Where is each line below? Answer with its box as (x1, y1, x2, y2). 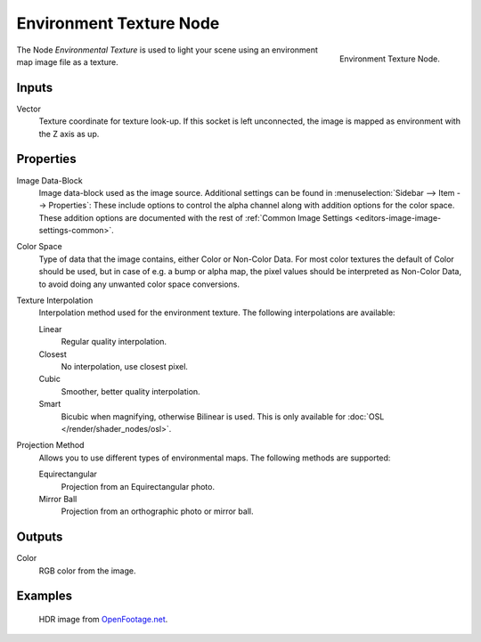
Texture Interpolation (16, 295, 94, 306)
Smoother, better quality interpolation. (61, 386, 200, 396)
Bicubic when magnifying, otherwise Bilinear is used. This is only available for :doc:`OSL (61, 410, 385, 422)
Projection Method (16, 440, 85, 451)
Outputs (16, 530, 63, 545)
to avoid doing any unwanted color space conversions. (38, 279, 240, 289)
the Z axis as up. (38, 128, 100, 139)
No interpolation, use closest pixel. (61, 362, 189, 371)
